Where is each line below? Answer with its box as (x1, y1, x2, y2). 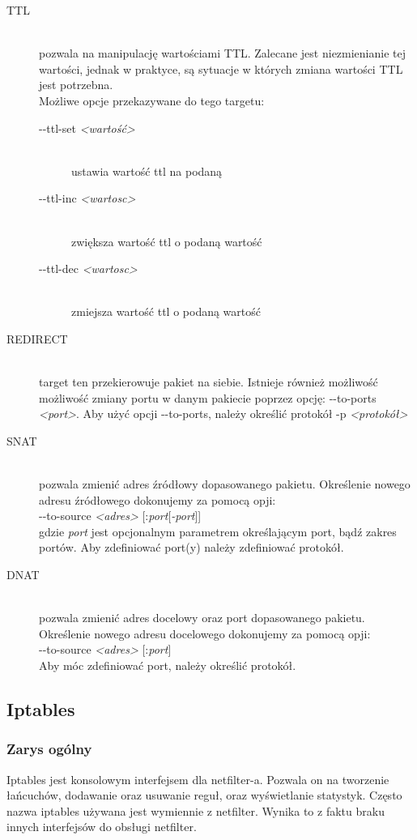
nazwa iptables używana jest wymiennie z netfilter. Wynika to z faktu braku (6, 802, 385, 819)
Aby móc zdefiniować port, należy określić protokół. (39, 657, 296, 673)
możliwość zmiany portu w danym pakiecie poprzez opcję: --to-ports (39, 389, 377, 406)
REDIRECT (6, 330, 68, 347)
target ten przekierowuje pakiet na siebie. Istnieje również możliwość (39, 373, 378, 390)
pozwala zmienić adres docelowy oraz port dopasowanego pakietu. (39, 609, 365, 626)
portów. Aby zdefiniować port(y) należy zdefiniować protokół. (39, 539, 344, 556)
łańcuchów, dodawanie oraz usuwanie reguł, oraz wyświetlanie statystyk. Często (6, 787, 402, 804)
